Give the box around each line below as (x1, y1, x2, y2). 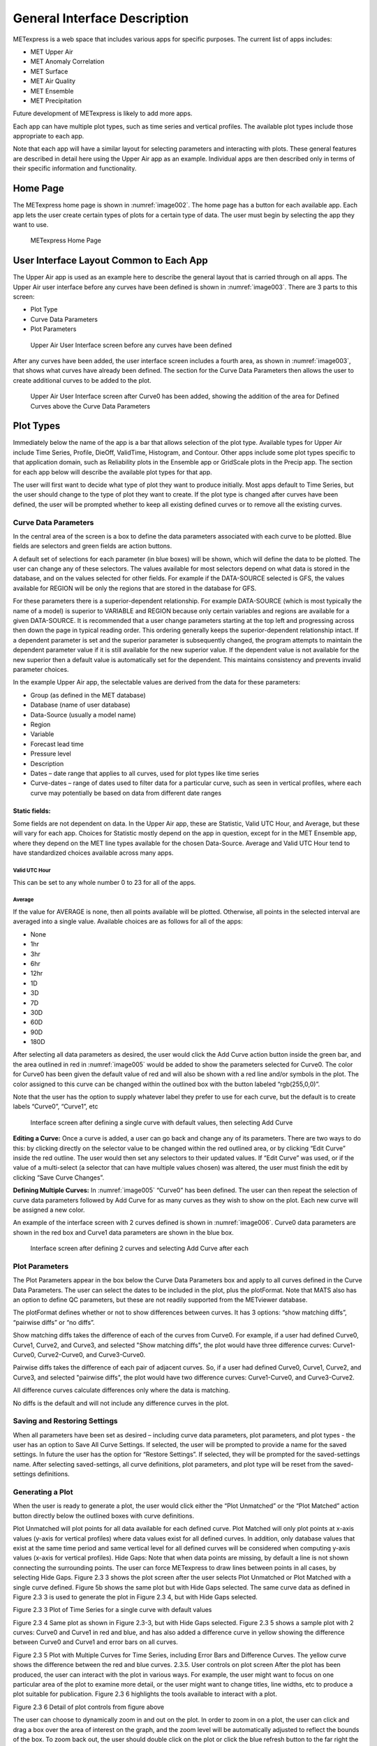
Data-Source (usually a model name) (30, 710, 136, 719)
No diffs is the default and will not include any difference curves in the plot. (13, 1399, 229, 1407)
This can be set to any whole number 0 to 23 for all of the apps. (13, 878, 196, 886)
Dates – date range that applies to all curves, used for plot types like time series (30, 769, 260, 777)
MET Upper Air (30, 47, 73, 56)
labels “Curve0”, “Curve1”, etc (13, 1102, 98, 1110)
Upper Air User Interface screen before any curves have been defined (30, 341, 232, 349)
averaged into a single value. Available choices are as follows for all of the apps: (13, 917, 244, 925)
